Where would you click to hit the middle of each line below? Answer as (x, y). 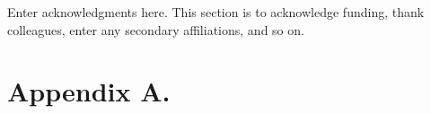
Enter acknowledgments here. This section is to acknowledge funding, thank (216, 12)
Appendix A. (89, 91)
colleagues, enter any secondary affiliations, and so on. (156, 29)
